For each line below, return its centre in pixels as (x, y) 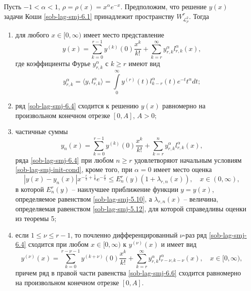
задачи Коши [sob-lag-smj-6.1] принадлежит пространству (89, 16)
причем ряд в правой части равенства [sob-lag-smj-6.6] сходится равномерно (128, 272)
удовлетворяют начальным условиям (188, 160)
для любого (32, 35)
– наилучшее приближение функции (125, 189)
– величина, (201, 198)
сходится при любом (59, 244)
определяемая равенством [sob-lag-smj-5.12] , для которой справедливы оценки (131, 209)
